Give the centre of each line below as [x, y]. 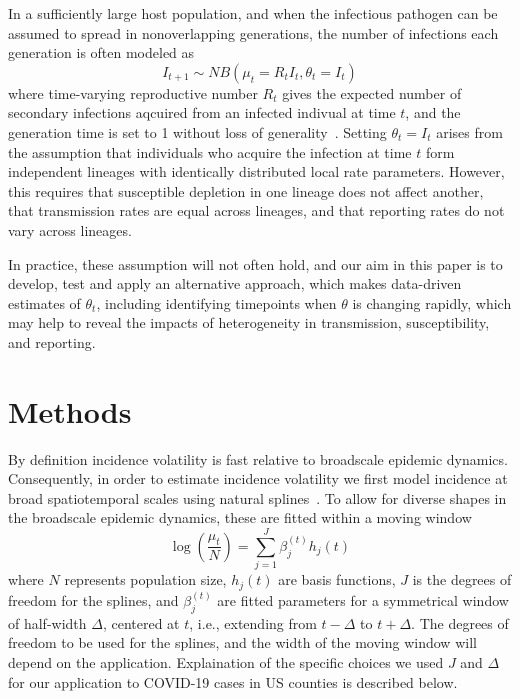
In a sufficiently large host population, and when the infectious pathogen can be [253, 13]
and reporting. [52, 341]
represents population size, [145, 579]
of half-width [47, 622]
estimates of [44, 302]
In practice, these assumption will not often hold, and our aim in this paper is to [255, 263]
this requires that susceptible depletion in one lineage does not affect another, [246, 190]
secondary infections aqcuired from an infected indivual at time [202, 112]
